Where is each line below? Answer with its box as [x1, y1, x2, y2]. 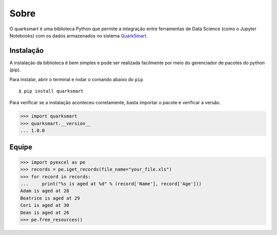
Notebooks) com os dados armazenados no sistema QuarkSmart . [9, 32, 148, 38]
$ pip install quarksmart [18, 88, 84, 94]
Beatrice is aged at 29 [20, 195, 81, 201]
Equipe [9, 143, 33, 151]
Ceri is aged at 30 [20, 203, 69, 208]
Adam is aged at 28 [20, 188, 69, 194]
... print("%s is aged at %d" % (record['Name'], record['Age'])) [20, 181, 202, 187]
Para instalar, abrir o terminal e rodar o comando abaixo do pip [9, 76, 143, 82]
